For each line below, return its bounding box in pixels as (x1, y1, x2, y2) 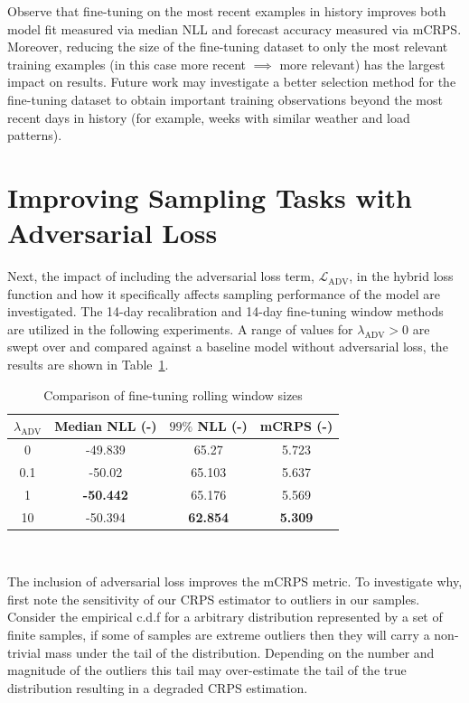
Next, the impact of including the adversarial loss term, (7, 267, 314, 286)
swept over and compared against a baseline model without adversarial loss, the (7, 337, 448, 356)
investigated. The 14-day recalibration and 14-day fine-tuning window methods (7, 302, 444, 321)
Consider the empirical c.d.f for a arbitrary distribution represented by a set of (7, 607, 443, 626)
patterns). (7, 126, 62, 145)
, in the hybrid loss (349, 267, 454, 286)
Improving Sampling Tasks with (7, 178, 413, 215)
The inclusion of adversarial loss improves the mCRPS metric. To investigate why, (7, 572, 463, 591)
